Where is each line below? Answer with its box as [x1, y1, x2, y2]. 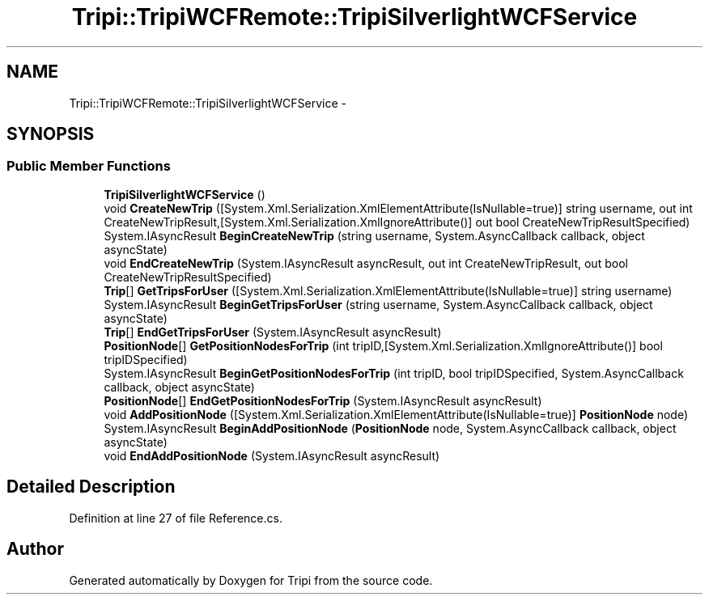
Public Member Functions [6, 158, 171, 175]
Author [6, 539, 64, 560]
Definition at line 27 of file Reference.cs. [69, 510, 282, 525]
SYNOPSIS [6, 124, 95, 145]
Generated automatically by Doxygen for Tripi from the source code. [69, 573, 433, 587]
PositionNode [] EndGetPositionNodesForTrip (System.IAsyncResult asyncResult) [104, 393, 542, 408]
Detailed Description [6, 476, 176, 497]
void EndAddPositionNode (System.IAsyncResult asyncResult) [104, 448, 440, 463]
